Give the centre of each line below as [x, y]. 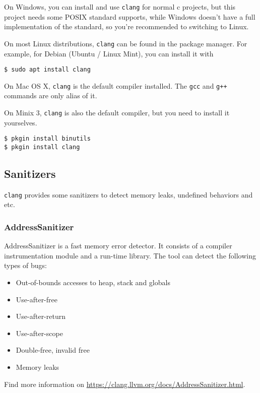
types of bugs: [25, 265]
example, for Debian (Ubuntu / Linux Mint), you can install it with [109, 53]
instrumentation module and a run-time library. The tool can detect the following [130, 255]
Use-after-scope [39, 333]
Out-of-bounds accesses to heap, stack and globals [93, 282]
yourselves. [21, 122]
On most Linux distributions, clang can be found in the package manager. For [126, 43]
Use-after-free [37, 299]
